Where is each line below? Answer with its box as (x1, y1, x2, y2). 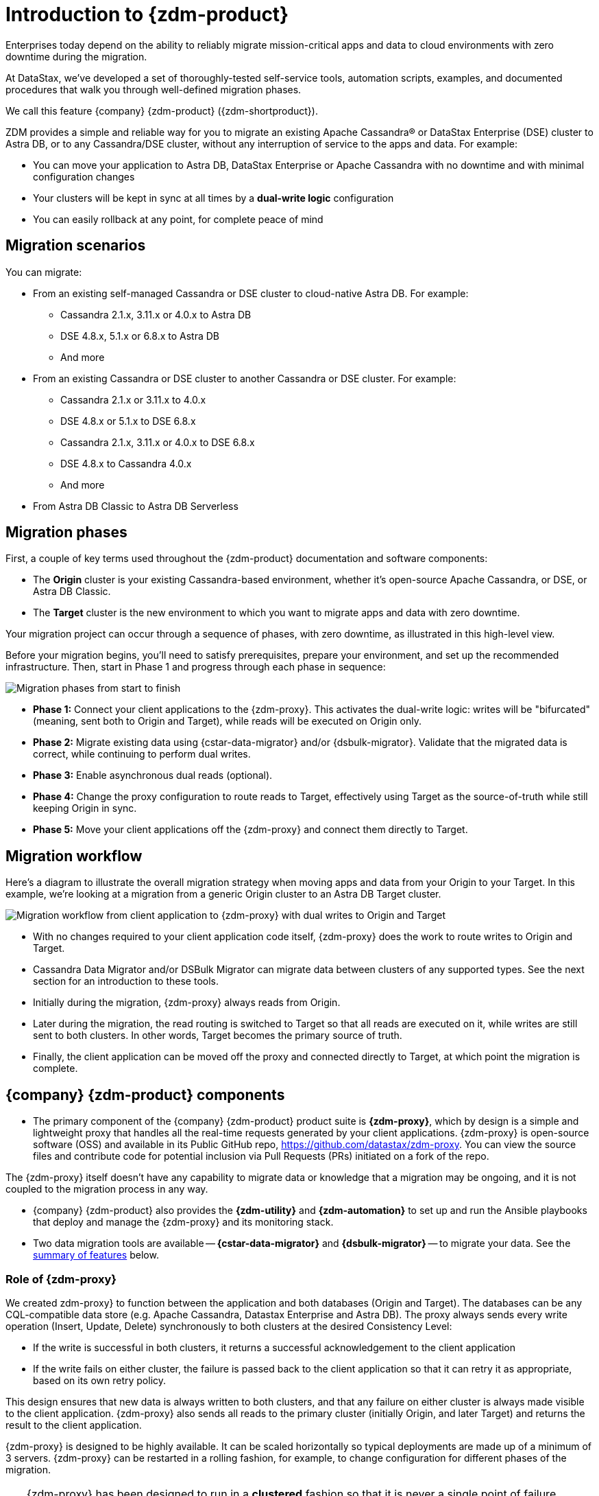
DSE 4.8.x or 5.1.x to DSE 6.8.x (60, 414, 196, 427)
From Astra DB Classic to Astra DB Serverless (33, 500, 239, 512)
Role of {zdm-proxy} (5, 1272, 117, 1286)
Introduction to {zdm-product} (5, 3, 289, 26)
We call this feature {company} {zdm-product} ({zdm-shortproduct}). (5, 104, 318, 117)
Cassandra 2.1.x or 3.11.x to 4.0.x (60, 393, 206, 406)
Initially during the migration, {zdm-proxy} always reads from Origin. (33, 996, 341, 1009)
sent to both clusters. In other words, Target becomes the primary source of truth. (33, 1029, 402, 1042)
